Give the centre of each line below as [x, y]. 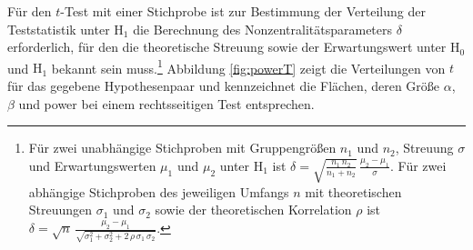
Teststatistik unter [59, 29]
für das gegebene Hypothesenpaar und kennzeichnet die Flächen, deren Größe [224, 86]
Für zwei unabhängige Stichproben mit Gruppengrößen [182, 148]
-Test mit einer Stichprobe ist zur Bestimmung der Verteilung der [243, 11]
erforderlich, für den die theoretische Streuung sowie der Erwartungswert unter [227, 47]
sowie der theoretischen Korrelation [253, 210]
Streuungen [60, 210]
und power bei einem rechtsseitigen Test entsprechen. [166, 103]
